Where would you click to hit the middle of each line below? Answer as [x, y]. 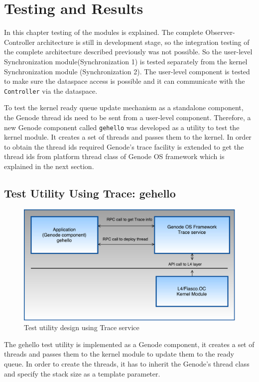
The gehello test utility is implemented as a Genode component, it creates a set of [129, 344]
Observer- [220, 32]
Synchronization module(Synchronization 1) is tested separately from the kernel [126, 61]
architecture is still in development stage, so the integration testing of [143, 42]
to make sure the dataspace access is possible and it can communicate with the [125, 81]
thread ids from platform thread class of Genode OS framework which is [114, 156]
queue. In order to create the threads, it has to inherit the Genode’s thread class [127, 363]
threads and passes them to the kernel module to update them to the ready [119, 354]
